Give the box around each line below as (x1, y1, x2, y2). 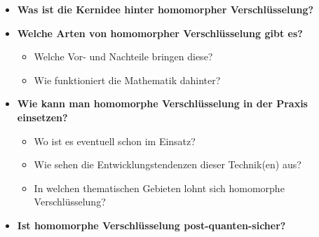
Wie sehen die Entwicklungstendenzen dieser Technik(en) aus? (34, 157, 301, 172)
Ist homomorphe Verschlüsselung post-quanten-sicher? (17, 217, 286, 232)
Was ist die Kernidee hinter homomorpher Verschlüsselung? (17, 2, 314, 16)
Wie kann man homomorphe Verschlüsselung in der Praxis (17, 96, 308, 111)
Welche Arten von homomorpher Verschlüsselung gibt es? (17, 25, 303, 40)
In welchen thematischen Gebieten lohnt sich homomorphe (34, 180, 285, 195)
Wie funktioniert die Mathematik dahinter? (34, 72, 221, 87)
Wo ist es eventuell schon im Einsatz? (34, 133, 196, 148)
